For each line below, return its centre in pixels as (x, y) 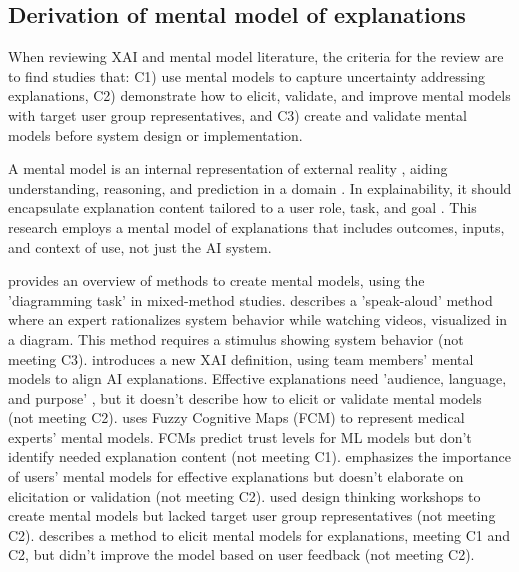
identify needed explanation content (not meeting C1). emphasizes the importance (260, 456)
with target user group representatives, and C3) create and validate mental (237, 114)
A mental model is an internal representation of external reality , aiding (228, 168)
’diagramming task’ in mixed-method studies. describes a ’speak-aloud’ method (250, 299)
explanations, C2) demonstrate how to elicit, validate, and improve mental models (259, 95)
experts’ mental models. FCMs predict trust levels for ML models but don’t (240, 436)
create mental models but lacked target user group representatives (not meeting (252, 515)
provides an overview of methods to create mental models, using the (216, 280)
